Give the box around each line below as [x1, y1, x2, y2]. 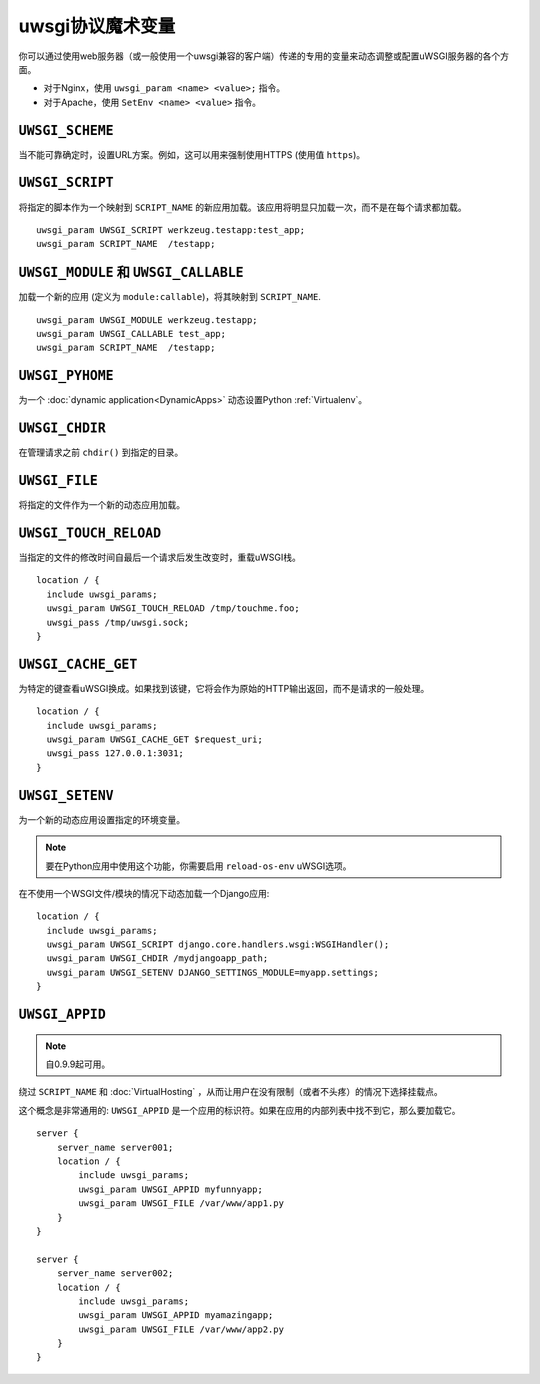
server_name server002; [56, 1268, 174, 1279]
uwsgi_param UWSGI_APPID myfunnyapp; [78, 1183, 264, 1195]
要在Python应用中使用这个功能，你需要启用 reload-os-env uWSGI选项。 [45, 860, 352, 872]
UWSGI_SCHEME [18, 122, 114, 139]
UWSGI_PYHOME [18, 368, 114, 384]
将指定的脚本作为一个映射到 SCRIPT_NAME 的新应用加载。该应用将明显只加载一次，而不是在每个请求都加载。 [18, 201, 467, 213]
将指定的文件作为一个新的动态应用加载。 [18, 499, 185, 511]
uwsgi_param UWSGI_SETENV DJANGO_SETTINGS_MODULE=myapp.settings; [46, 966, 379, 978]
